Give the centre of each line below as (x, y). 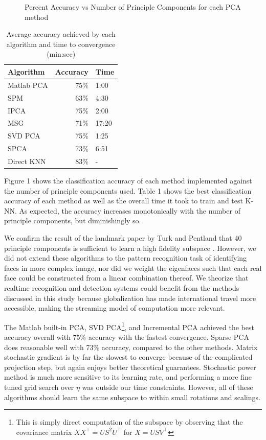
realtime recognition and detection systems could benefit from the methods (122, 287)
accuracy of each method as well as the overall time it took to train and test (124, 201)
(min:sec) (61, 54)
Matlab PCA (28, 85)
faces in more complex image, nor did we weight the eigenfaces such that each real (133, 268)
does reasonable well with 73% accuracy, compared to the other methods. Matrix (131, 347)
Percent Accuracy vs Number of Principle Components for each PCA (133, 7)
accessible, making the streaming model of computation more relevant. (115, 308)
